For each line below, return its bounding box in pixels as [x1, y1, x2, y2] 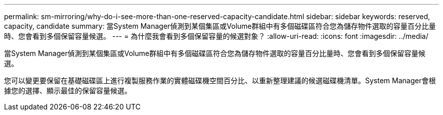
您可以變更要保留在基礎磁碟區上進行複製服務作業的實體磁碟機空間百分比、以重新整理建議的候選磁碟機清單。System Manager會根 [4, 76, 436, 85]
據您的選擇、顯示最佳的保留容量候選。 [4, 86, 131, 95]
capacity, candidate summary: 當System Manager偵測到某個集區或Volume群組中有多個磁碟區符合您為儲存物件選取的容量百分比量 [4, 22, 436, 30]
